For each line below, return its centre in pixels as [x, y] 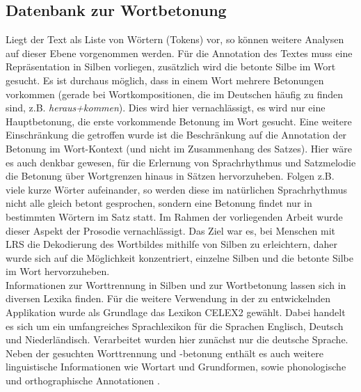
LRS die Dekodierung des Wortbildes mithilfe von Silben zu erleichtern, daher [171, 244]
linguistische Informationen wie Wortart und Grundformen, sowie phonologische [176, 367]
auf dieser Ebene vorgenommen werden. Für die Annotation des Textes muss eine [179, 53]
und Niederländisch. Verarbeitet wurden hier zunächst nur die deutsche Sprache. [177, 339]
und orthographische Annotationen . [83, 381]
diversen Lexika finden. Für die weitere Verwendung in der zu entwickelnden [168, 298]
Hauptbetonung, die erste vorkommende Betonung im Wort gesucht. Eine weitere [179, 121]
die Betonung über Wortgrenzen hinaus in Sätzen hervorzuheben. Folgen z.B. [170, 176]
